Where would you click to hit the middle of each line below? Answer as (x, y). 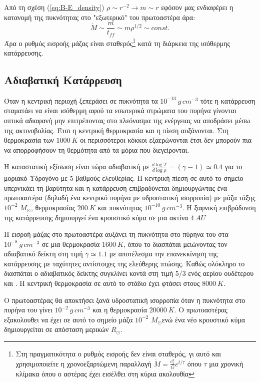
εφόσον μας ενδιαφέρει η (197, 7)
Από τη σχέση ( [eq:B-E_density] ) (54, 7)
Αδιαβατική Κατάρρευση (63, 79)
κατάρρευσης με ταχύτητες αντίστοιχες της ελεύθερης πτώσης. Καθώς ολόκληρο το (124, 263)
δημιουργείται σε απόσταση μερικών (56, 329)
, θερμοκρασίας (53, 207)
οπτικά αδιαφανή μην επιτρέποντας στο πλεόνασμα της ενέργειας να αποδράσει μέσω (127, 120)
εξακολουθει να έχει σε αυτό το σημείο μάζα (68, 319)
